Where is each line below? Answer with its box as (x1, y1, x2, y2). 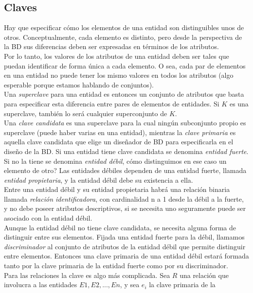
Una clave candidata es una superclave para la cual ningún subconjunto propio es (4, 118, 246, 128)
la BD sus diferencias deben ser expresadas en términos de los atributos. (4, 41, 219, 52)
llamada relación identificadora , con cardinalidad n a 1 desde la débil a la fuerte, (4, 193, 244, 204)
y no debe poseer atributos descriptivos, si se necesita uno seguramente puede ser (4, 203, 246, 213)
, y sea (120, 279, 140, 290)
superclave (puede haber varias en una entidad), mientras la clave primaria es (4, 127, 236, 137)
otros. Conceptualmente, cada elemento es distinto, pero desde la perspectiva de (4, 32, 242, 42)
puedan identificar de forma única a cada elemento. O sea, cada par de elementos (4, 60, 246, 70)
